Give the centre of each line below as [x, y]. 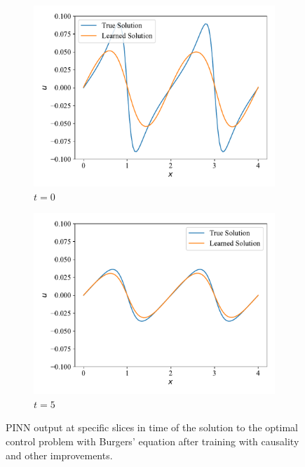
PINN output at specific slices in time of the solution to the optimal [152, 427]
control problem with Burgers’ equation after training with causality [152, 441]
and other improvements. [59, 455]
